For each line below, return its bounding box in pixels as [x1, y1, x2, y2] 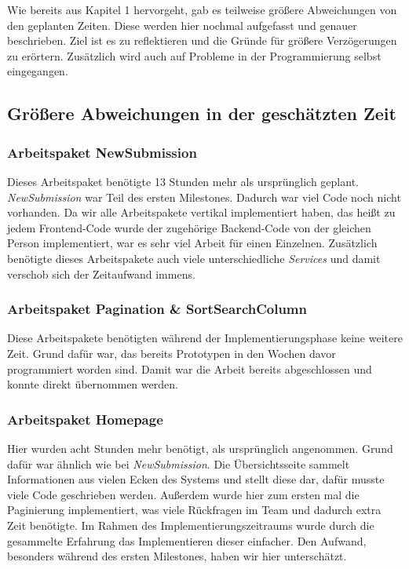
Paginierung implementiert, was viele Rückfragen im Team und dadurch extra [7, 502, 382, 518]
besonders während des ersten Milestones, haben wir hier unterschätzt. [7, 548, 347, 564]
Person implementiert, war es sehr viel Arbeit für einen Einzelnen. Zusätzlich [7, 235, 378, 251]
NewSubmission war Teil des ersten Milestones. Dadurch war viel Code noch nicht [7, 188, 401, 205]
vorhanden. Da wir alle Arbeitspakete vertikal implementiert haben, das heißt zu [7, 204, 396, 221]
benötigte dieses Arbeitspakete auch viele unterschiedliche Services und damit [7, 250, 381, 266]
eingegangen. [7, 63, 68, 79]
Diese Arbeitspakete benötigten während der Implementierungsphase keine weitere [7, 330, 403, 346]
